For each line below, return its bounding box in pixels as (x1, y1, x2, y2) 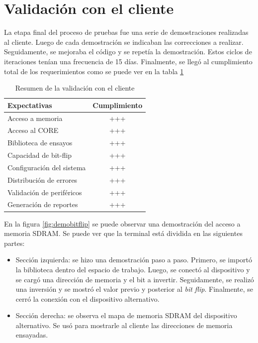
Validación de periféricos (7, 187, 82, 197)
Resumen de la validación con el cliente (15, 83, 135, 93)
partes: (4, 237, 25, 248)
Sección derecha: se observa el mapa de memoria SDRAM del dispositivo (15, 310, 237, 321)
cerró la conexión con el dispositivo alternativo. (15, 293, 160, 304)
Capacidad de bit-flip (7, 150, 72, 160)
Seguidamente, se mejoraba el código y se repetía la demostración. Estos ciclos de (4, 46, 252, 57)
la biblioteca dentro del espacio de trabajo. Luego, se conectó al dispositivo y (15, 264, 250, 274)
